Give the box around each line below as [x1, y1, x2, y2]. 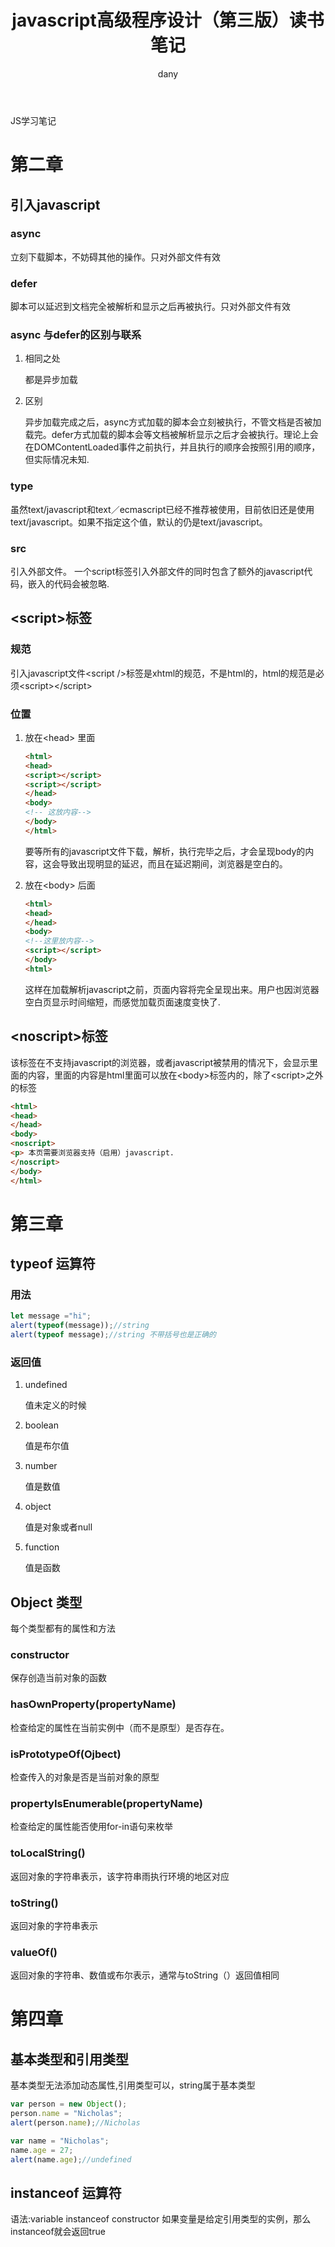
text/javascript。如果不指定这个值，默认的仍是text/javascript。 [10, 516, 268, 528]
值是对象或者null [24, 1521, 93, 1533]
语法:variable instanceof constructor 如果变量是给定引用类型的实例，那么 [10, 2213, 312, 2225]
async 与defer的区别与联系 [10, 328, 142, 342]
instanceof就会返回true [10, 2226, 106, 2238]
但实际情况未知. [24, 454, 90, 466]
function [24, 1541, 60, 1553]
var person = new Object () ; [10, 2099, 128, 2110]
